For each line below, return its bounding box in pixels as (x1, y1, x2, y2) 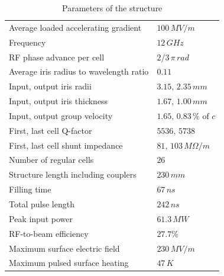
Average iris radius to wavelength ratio (9, 65, 149, 78)
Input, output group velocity (9, 109, 113, 121)
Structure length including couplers (9, 168, 137, 181)
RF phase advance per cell (9, 50, 105, 63)
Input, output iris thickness (9, 95, 108, 107)
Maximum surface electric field (9, 242, 120, 254)
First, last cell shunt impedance (9, 139, 123, 151)
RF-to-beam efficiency (9, 227, 89, 239)
